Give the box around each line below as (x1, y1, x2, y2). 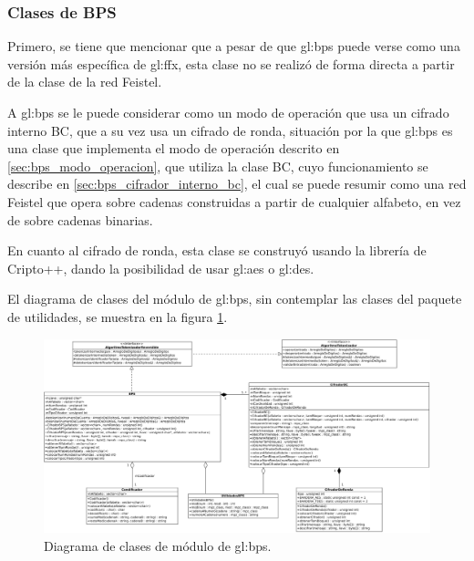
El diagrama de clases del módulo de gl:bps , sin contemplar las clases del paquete (7, 289, 462, 308)
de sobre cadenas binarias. (7, 210, 153, 229)
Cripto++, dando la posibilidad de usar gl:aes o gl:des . (7, 258, 314, 277)
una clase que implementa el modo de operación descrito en (7, 139, 340, 158)
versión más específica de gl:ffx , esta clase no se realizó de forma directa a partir (7, 54, 455, 73)
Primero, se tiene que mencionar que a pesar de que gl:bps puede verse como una (7, 36, 460, 56)
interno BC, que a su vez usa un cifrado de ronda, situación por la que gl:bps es (7, 120, 453, 140)
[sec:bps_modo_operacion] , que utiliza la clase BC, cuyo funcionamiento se (7, 156, 428, 175)
